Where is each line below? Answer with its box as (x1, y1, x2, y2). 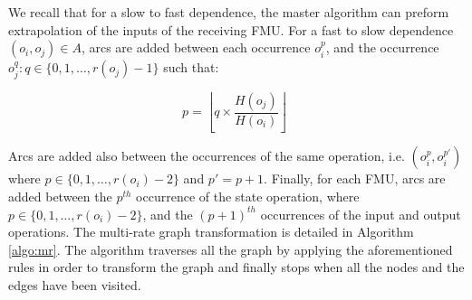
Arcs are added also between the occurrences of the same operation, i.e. (8, 146, 405, 165)
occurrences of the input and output (260, 204, 461, 223)
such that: (163, 58, 219, 77)
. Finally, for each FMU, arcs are (264, 169, 446, 188)
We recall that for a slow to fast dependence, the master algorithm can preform (8, 3, 449, 21)
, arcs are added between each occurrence (81, 38, 311, 57)
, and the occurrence (325, 38, 439, 57)
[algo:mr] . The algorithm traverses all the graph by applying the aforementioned (8, 239, 453, 258)
